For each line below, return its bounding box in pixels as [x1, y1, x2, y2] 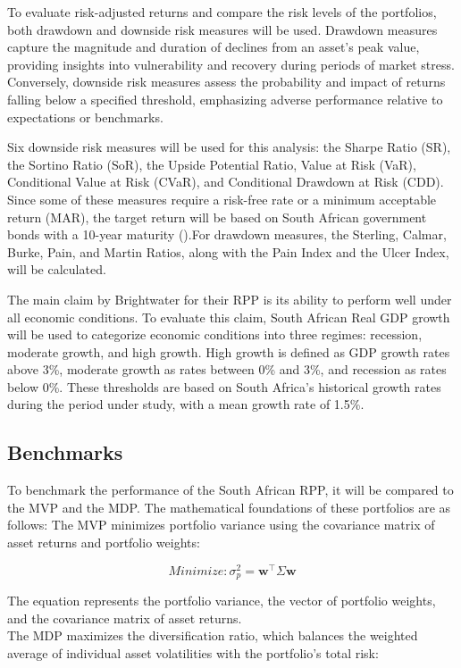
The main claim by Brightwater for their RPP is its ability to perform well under [7, 289, 452, 308]
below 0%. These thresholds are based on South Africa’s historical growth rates [7, 377, 441, 396]
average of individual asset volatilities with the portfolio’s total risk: [7, 643, 379, 662]
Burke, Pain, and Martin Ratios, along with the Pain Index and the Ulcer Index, [7, 242, 449, 261]
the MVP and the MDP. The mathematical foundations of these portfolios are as [7, 497, 451, 516]
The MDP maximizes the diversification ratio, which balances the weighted [7, 626, 418, 645]
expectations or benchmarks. [7, 107, 163, 126]
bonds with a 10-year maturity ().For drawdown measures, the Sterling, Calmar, [7, 225, 447, 244]
